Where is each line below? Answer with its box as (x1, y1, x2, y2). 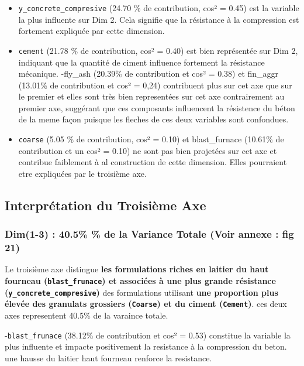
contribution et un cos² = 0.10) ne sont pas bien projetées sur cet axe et (18, 144, 277, 156)
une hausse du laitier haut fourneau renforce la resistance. (5, 351, 212, 364)
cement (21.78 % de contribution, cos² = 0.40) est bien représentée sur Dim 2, (18, 44, 298, 56)
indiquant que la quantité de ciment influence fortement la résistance (18, 56, 265, 68)
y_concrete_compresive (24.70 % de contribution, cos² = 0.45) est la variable (18, 2, 299, 13)
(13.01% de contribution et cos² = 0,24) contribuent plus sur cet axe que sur (18, 78, 292, 91)
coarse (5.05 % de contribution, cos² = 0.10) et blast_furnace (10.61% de (18, 133, 284, 145)
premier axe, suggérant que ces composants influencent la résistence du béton (18, 101, 295, 114)
